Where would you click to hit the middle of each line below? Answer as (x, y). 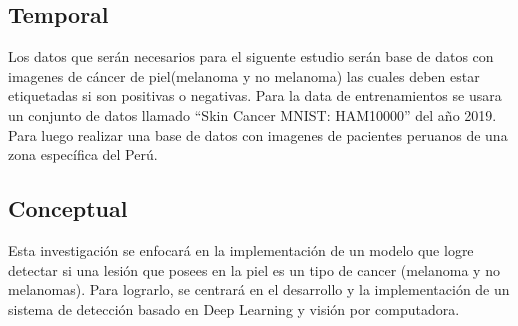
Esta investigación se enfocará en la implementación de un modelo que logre (241, 249)
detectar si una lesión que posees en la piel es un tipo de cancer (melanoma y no (254, 269)
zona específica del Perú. (83, 154)
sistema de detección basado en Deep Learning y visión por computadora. (234, 308)
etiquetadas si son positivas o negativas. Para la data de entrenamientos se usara (255, 95)
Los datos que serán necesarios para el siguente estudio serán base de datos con (251, 56)
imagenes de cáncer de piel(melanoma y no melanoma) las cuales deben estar (244, 75)
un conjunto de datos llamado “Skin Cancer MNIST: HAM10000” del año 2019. (252, 114)
